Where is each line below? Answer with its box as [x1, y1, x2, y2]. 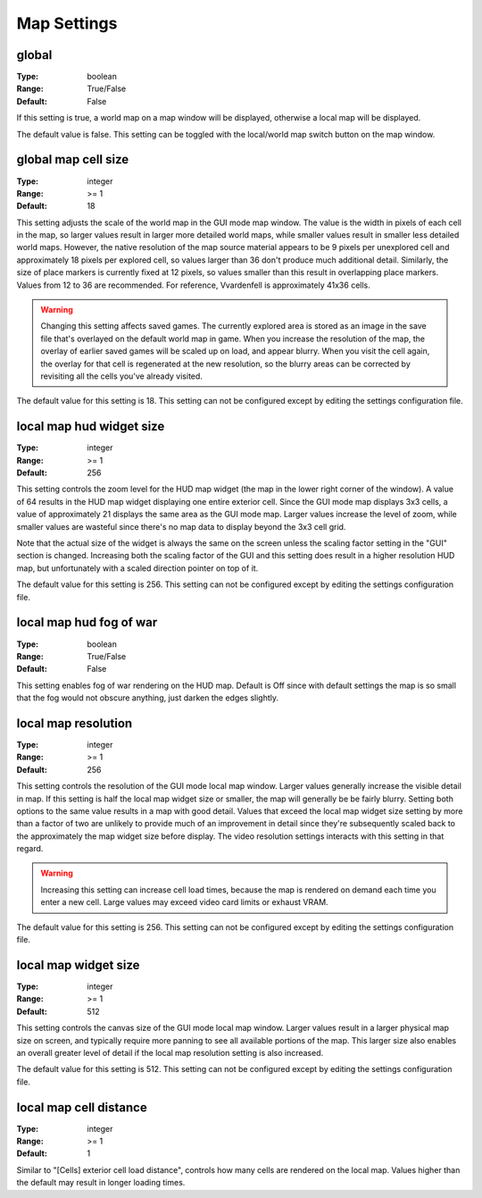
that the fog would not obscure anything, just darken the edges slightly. [16, 692, 279, 703]
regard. [16, 843, 44, 854]
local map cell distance [16, 1100, 147, 1115]
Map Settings [16, 13, 118, 33]
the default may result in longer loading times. [16, 1177, 186, 1188]
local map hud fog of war [16, 615, 158, 630]
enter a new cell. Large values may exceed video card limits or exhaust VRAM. [40, 897, 329, 908]
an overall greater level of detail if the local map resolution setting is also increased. [16, 1047, 324, 1058]
